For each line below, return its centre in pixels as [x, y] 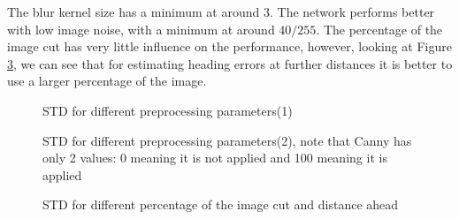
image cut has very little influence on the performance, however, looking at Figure [229, 46]
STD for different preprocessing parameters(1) [168, 110]
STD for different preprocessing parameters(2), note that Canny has [227, 140]
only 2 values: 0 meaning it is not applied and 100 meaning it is [215, 158]
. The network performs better [352, 11]
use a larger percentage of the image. [107, 81]
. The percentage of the [379, 29]
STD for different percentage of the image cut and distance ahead [221, 204]
